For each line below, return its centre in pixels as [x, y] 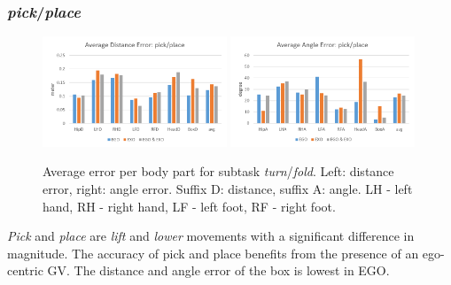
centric [25, 270]
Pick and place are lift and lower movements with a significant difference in [211, 236]
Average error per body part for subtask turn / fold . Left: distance [218, 171]
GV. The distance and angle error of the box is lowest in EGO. [218, 270]
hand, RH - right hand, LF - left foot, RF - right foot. [189, 206]
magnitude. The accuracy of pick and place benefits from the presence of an [213, 253]
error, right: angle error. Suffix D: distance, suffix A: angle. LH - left [228, 189]
